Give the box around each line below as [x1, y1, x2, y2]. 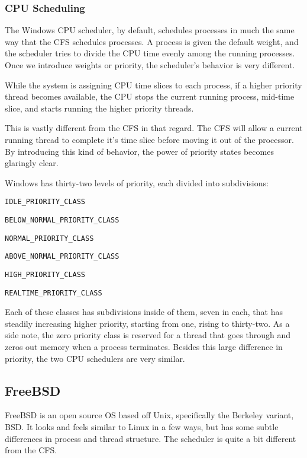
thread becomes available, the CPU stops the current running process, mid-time [5, 90, 295, 103]
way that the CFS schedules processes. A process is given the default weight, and [5, 35, 299, 47]
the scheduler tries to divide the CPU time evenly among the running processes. [5, 47, 295, 59]
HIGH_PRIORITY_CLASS [5, 270, 86, 279]
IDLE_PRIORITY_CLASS [5, 198, 86, 206]
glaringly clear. [5, 157, 59, 169]
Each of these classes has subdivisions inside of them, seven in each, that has [5, 306, 283, 318]
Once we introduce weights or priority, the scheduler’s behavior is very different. [5, 59, 295, 71]
